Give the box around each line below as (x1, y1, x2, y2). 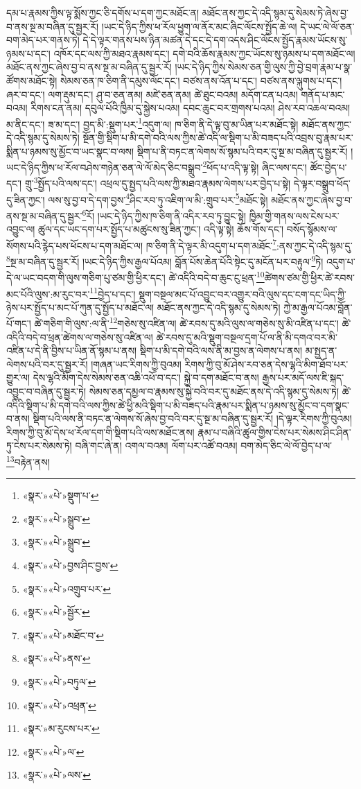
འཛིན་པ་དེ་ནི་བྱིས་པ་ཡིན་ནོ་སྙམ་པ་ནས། (6, 343, 137, 358)
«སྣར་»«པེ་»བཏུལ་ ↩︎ (22, 674, 96, 688)
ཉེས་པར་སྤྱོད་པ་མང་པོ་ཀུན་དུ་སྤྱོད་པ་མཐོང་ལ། (6, 300, 155, 314)
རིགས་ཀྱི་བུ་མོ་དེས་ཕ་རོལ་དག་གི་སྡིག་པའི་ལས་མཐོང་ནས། (6, 424, 195, 439)
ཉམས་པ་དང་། (6, 46, 51, 60)
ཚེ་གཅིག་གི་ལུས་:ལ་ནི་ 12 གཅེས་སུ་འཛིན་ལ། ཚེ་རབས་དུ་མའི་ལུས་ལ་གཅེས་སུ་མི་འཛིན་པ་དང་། (34, 314, 339, 331)
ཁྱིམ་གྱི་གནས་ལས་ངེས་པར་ (249, 208, 340, 223)
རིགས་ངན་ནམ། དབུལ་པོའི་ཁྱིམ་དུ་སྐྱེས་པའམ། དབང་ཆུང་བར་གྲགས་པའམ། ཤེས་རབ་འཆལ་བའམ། (30, 101, 351, 115)
